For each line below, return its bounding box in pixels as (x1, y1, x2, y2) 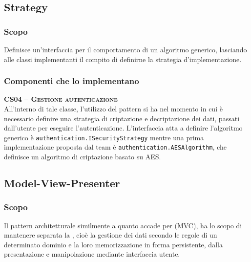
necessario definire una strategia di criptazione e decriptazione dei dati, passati (4, 113, 240, 123)
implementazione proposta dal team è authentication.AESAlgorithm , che (4, 142, 227, 152)
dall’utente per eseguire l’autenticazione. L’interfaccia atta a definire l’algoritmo (4, 123, 243, 133)
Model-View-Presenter (4, 175, 120, 191)
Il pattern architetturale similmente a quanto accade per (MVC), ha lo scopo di (4, 220, 242, 230)
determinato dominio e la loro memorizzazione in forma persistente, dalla (4, 239, 223, 249)
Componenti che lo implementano (4, 75, 139, 87)
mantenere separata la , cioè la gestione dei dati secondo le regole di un (4, 230, 217, 240)
